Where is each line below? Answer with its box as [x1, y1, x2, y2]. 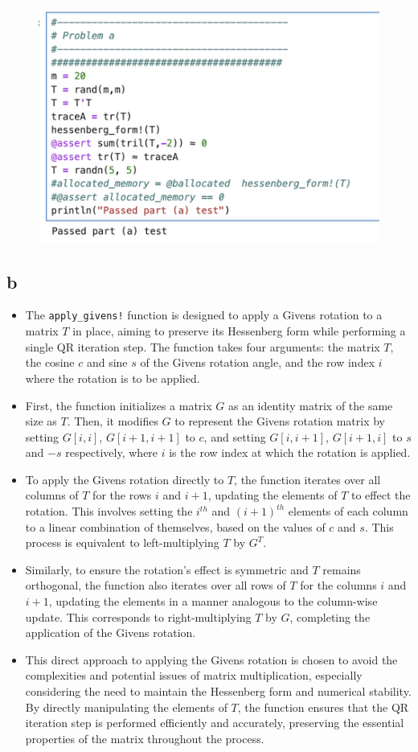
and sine [86, 354, 128, 371]
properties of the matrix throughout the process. [25, 729, 264, 746]
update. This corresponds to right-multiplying [25, 608, 252, 625]
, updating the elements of [207, 487, 338, 503]
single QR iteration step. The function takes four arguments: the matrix [25, 338, 380, 355]
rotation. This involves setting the [25, 503, 193, 520]
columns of [25, 487, 79, 503]
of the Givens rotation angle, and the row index [140, 354, 375, 371]
